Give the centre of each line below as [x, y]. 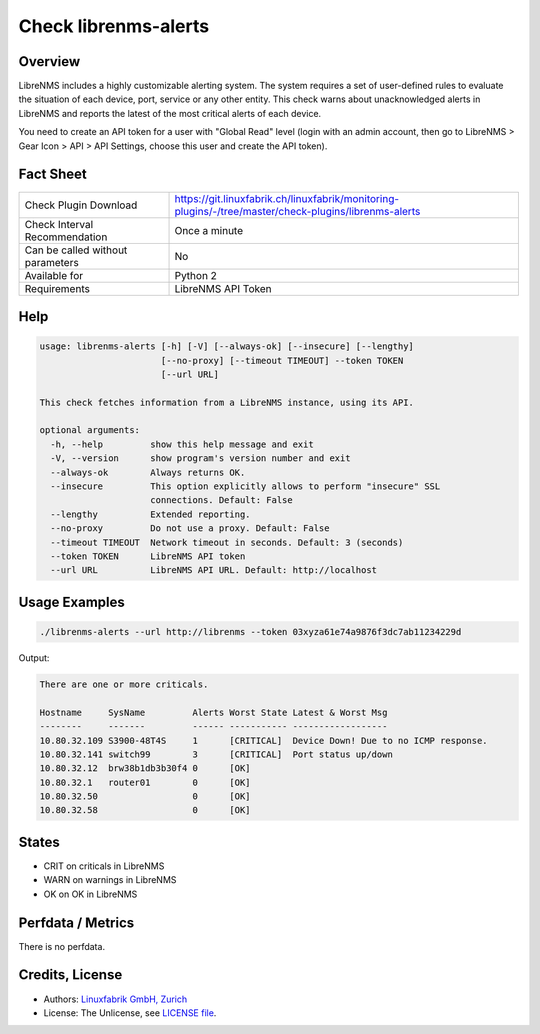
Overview [49, 61]
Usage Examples [71, 601]
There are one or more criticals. [124, 684]
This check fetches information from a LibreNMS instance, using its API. [227, 402]
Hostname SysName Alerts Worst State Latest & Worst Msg [213, 712]
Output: [34, 657]
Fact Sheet [52, 174]
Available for [54, 275]
